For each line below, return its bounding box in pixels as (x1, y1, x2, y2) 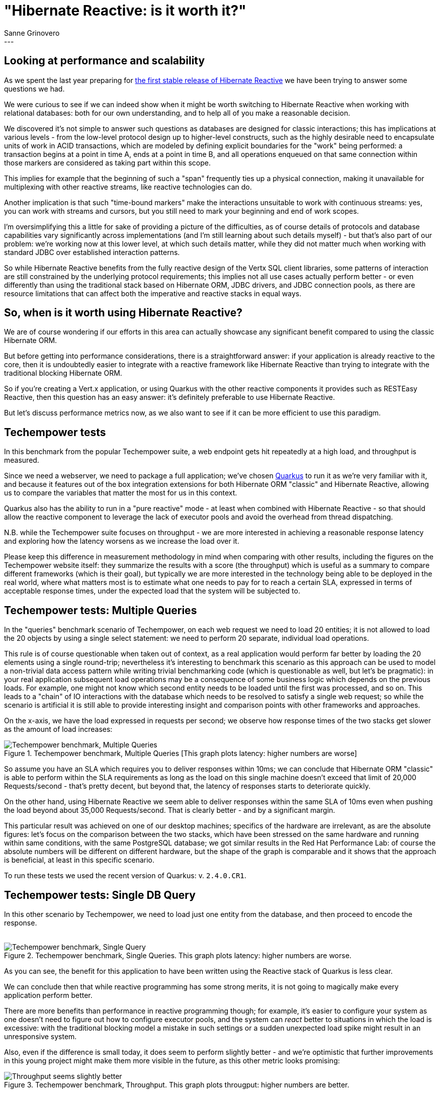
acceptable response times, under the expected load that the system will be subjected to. (4, 586, 300, 596)
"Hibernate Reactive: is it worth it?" (4, 2, 246, 19)
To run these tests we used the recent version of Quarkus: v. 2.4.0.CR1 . (4, 871, 246, 880)
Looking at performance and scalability (4, 54, 205, 67)
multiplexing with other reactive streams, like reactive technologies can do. (4, 182, 252, 191)
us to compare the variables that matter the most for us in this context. (4, 488, 237, 497)
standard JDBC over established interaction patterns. (4, 247, 180, 257)
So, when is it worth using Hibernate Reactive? (4, 306, 242, 319)
